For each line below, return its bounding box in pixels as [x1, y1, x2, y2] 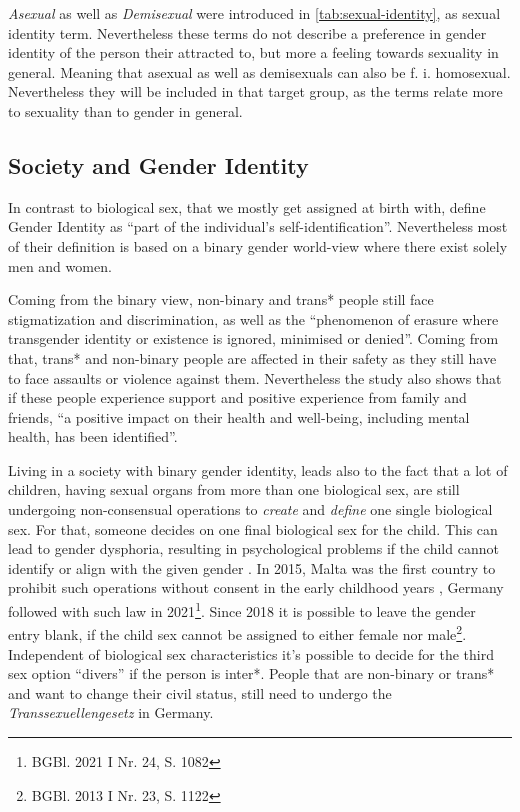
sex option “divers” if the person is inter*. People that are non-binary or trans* [8, 663, 495, 684]
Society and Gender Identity [8, 149, 309, 180]
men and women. [8, 255, 112, 276]
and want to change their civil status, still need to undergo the [8, 682, 392, 703]
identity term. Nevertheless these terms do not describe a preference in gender [8, 22, 487, 43]
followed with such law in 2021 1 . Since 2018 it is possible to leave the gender [8, 598, 476, 621]
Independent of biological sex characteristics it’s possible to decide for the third [8, 643, 494, 664]
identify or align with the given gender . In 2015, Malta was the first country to [8, 557, 496, 578]
